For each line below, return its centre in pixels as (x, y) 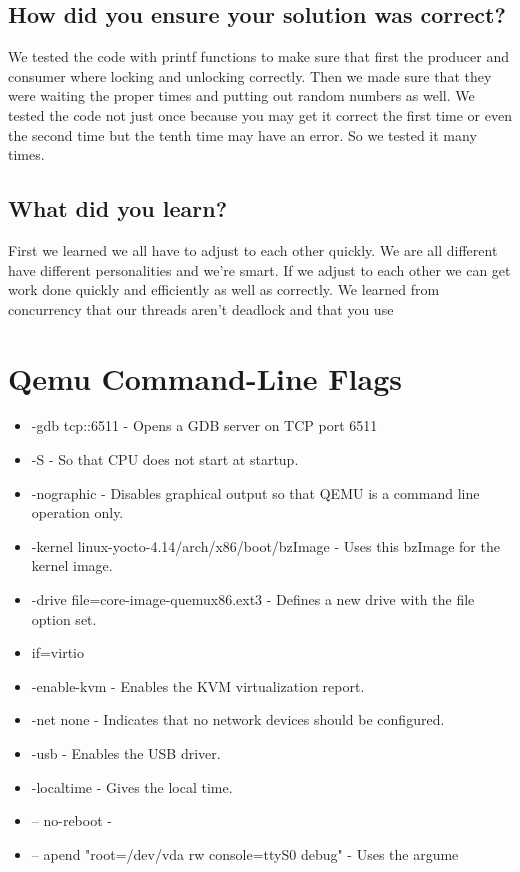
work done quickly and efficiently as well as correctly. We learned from (224, 289)
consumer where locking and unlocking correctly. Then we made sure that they (250, 75)
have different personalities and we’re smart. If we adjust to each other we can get (259, 269)
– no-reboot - (71, 820)
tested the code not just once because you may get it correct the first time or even (260, 114)
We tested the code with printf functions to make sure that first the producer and (259, 56)
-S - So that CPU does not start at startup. (165, 459)
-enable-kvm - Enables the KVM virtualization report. (198, 685)
